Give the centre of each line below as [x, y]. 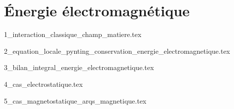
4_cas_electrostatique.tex [43, 84]
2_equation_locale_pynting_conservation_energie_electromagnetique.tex [117, 51]
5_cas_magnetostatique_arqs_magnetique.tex [75, 100]
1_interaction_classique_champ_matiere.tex [73, 34]
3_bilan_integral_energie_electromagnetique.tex [79, 67]
